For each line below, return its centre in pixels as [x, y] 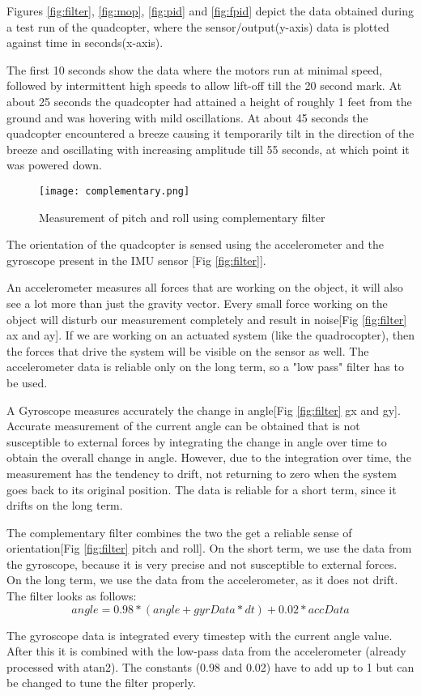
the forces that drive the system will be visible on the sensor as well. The [188, 350]
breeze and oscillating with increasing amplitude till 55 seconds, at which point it [208, 149]
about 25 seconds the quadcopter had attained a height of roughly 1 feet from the [209, 101]
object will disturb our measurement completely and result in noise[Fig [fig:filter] [207, 319]
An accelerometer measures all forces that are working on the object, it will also [205, 287]
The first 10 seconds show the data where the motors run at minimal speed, [195, 69]
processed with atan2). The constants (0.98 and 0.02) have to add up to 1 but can [210, 666]
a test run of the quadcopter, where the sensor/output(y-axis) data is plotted [198, 26]
